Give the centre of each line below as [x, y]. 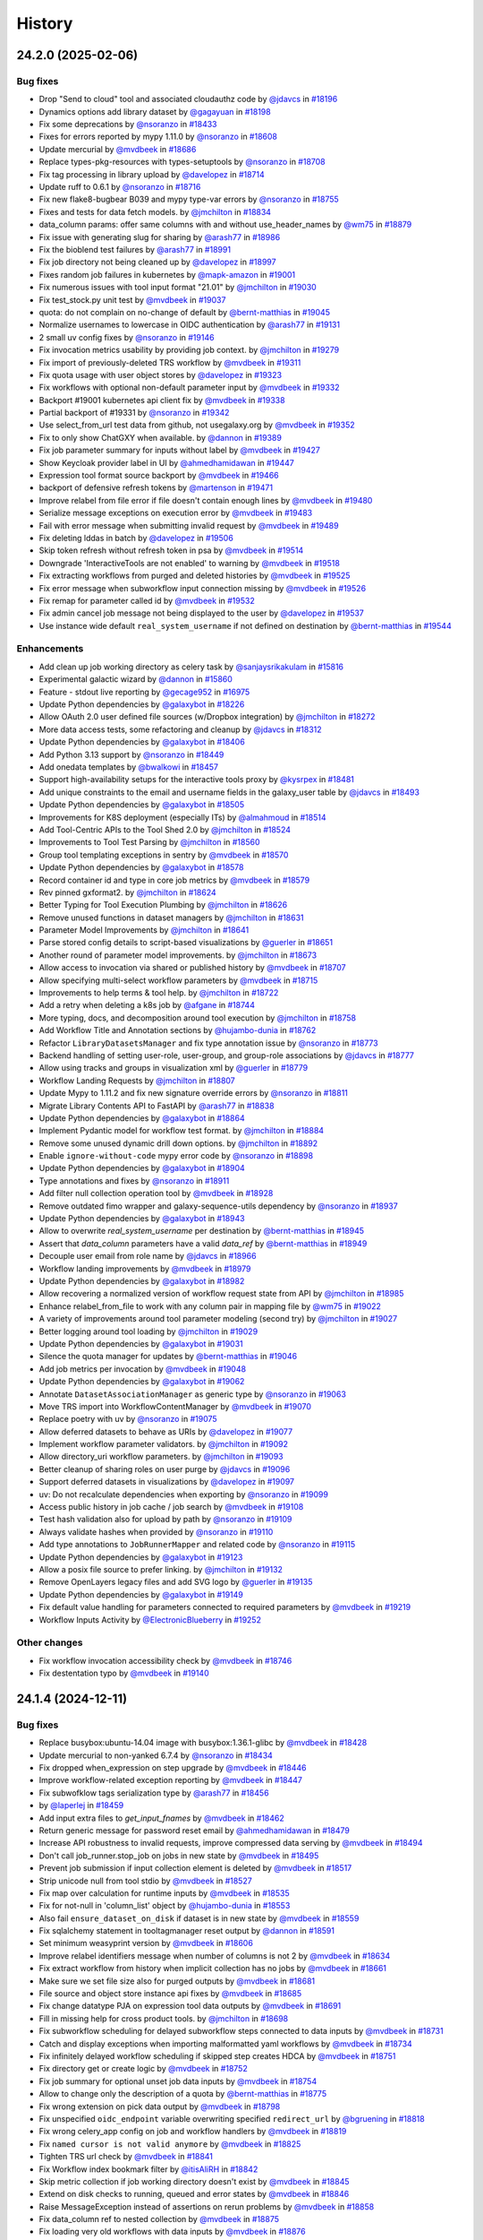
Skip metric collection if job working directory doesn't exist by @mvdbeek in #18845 [194, 2181]
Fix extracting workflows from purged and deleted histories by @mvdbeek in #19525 [195, 576]
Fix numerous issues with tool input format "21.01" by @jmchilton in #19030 [178, 288]
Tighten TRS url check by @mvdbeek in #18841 [126, 2157]
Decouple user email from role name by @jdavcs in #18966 [148, 1256]
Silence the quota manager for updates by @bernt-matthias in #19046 [168, 1357]
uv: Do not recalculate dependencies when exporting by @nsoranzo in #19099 [183, 1494]
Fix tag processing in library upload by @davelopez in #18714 [152, 174]
